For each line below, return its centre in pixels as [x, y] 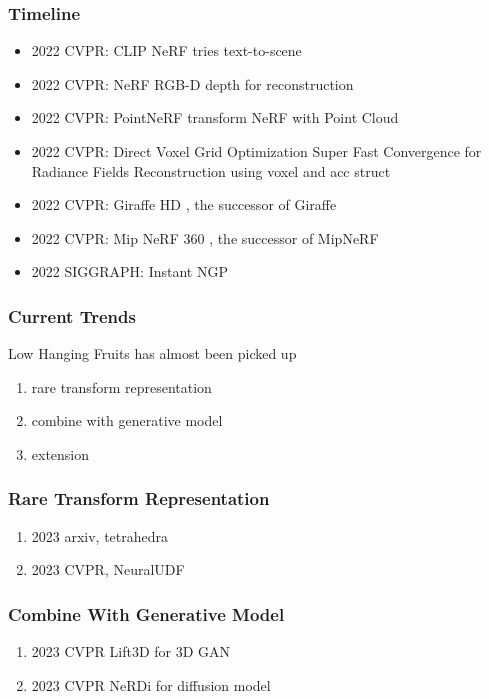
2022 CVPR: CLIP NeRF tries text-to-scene [166, 50]
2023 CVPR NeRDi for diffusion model [151, 684]
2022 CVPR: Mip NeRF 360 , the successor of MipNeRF [205, 237]
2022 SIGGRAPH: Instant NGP [129, 271]
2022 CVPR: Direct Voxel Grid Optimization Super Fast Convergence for [256, 151]
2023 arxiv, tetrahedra [100, 535]
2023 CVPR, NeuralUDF [108, 569]
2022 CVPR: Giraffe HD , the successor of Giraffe [184, 204]
